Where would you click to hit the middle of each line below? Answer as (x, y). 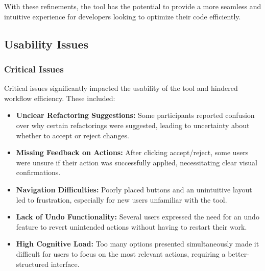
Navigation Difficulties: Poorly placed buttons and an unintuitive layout (134, 189)
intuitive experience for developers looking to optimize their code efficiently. (123, 16)
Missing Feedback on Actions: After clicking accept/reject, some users (132, 152)
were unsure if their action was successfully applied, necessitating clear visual (137, 162)
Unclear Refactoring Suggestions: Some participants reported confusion (135, 115)
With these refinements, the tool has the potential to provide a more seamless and (133, 6)
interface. (65, 264)
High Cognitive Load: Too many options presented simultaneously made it (138, 244)
